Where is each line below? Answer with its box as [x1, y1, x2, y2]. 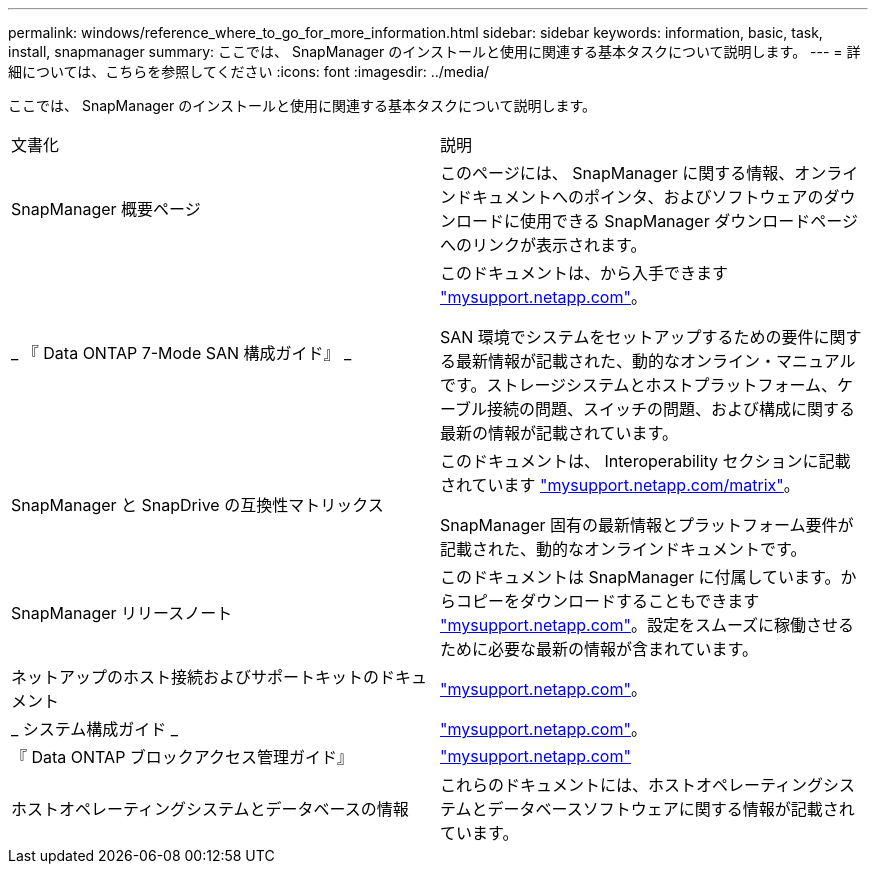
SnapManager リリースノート [11, 603, 233, 623]
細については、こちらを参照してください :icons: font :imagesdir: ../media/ [8, 63, 490, 80]
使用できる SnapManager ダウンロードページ [520, 211, 858, 231]
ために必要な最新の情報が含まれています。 [440, 639, 758, 659]
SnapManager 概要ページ [11, 199, 201, 219]
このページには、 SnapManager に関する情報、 [440, 163, 795, 183]
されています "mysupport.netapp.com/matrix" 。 [440, 475, 800, 495]
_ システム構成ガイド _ [11, 719, 179, 739]
